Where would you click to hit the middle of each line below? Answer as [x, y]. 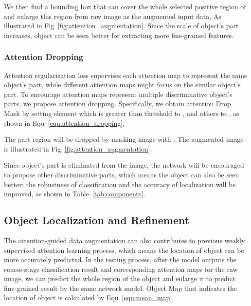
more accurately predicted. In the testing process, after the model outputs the [120, 259]
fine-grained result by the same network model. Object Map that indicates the [121, 288]
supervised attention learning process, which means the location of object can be [124, 250]
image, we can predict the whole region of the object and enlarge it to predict [120, 278]
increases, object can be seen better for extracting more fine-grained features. [119, 35]
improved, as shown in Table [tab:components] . [75, 194]
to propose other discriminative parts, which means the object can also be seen [122, 174]
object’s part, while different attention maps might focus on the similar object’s [122, 85]
